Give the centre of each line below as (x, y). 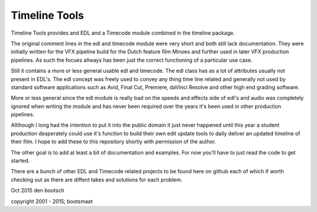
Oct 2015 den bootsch (38, 190)
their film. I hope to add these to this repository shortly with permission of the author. (114, 142)
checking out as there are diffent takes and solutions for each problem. (97, 180)
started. (20, 161)
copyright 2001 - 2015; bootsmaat (52, 201)
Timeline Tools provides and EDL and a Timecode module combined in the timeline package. (123, 33)
